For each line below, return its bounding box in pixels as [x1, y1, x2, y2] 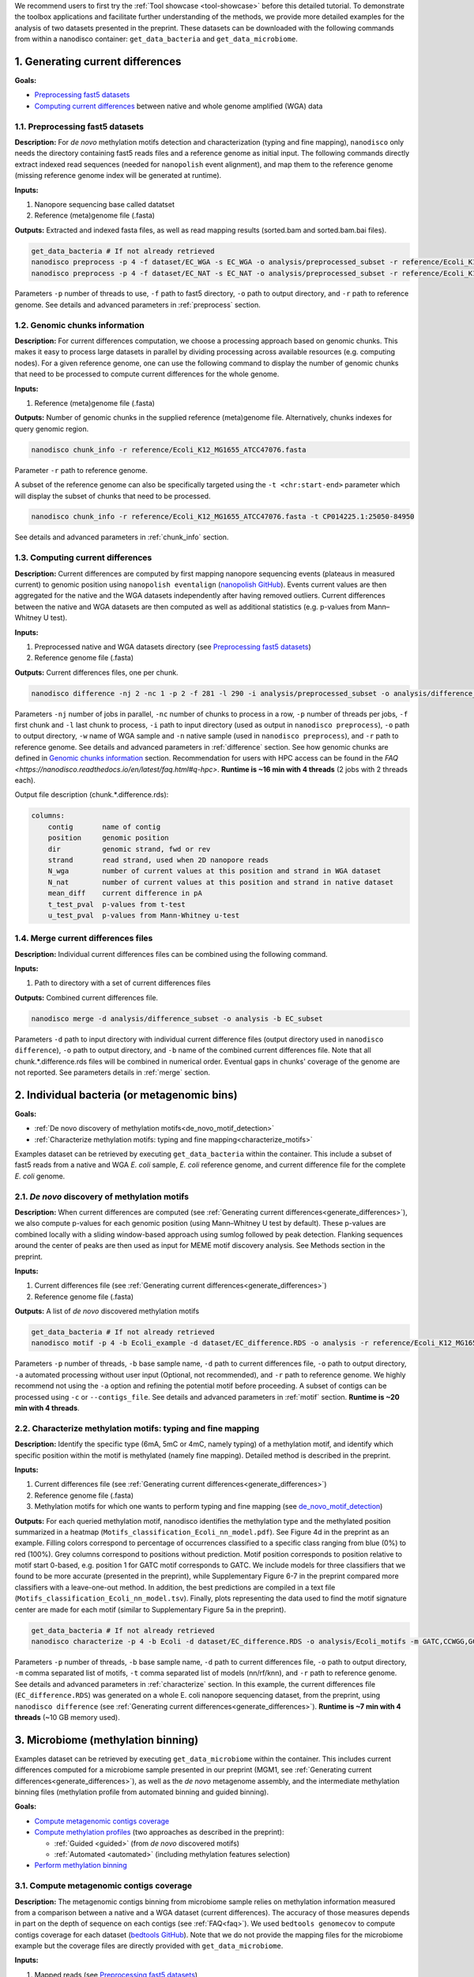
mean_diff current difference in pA [47, 889, 203, 898]
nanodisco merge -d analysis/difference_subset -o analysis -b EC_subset [31, 1014, 323, 1023]
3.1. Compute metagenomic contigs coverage [14, 1881, 193, 1892]
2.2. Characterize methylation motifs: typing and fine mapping [14, 1423, 260, 1434]
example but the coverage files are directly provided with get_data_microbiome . [14, 1941, 284, 1951]
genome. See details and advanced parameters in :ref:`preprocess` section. [14, 300, 261, 309]
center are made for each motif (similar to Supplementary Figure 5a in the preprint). [14, 1605, 287, 1614]
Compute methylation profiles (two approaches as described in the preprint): [34, 1828, 284, 1837]
